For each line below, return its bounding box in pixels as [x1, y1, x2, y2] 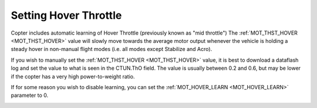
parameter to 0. [11, 92, 49, 99]
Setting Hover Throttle [11, 9, 122, 22]
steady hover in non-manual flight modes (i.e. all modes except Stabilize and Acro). [11, 46, 213, 53]
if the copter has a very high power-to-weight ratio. [11, 73, 135, 80]
